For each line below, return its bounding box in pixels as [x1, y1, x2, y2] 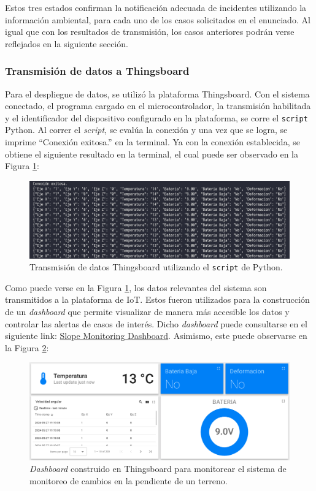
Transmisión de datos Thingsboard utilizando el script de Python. [29, 261, 283, 273]
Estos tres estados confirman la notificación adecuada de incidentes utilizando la [5, 1, 307, 13]
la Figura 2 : [5, 341, 49, 354]
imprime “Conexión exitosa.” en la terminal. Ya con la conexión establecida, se [5, 135, 300, 148]
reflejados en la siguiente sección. [5, 37, 128, 50]
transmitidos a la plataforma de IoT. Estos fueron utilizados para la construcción [5, 293, 310, 306]
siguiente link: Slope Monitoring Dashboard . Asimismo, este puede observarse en [5, 329, 307, 342]
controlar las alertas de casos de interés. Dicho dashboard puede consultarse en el [5, 317, 307, 330]
